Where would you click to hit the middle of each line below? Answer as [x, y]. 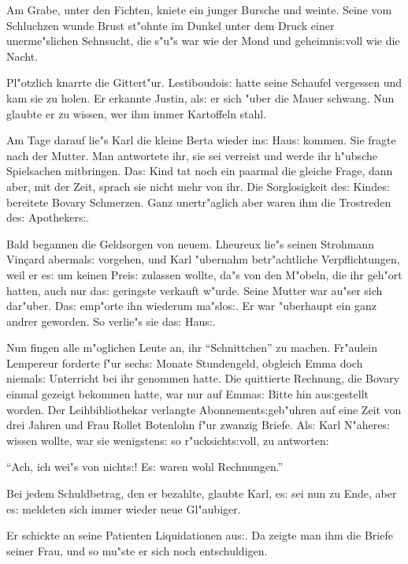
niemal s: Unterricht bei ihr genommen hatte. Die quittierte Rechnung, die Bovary [203, 378]
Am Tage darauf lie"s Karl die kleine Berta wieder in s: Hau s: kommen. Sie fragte [201, 140]
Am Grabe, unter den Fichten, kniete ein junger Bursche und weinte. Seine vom [199, 9]
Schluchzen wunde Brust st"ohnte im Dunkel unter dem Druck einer [171, 25]
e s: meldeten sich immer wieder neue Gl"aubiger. [124, 508]
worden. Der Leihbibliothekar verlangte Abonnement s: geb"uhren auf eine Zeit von [204, 409]
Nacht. [22, 56]
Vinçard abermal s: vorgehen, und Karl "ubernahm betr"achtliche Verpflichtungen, [203, 259]
